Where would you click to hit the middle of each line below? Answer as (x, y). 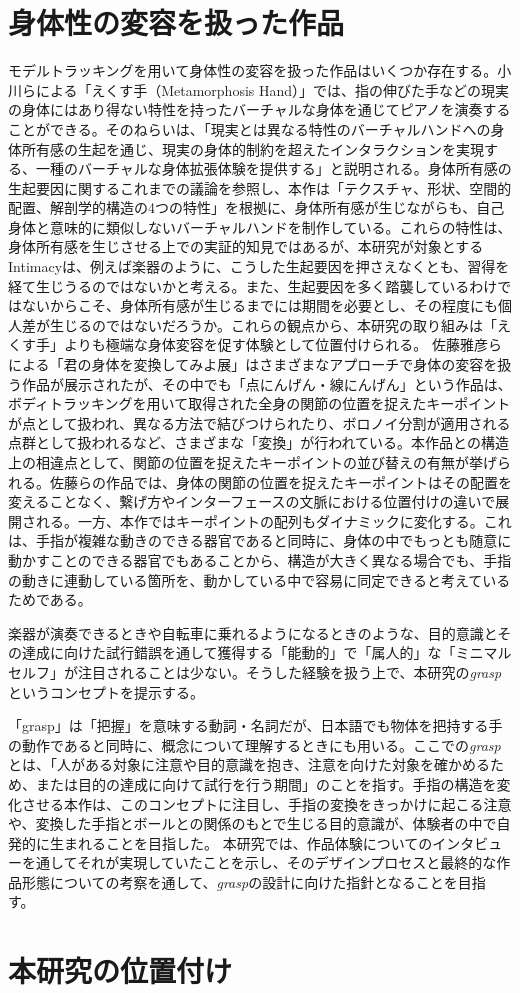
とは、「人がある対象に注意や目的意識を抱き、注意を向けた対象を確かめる (249, 764)
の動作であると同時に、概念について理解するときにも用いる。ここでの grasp (254, 744)
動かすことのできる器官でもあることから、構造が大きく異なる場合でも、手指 (260, 559)
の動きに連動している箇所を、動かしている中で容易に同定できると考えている (259, 579)
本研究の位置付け (120, 970)
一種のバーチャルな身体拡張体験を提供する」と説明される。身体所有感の (273, 168)
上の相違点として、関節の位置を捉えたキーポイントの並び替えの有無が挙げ (252, 462)
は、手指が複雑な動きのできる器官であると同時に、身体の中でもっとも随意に (260, 540)
